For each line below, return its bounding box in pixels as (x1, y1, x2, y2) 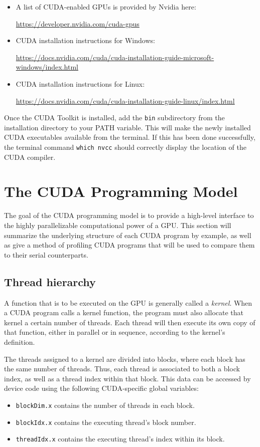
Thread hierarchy (4, 274, 96, 289)
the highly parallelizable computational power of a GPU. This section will (4, 219, 231, 230)
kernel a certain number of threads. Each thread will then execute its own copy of (4, 317, 255, 327)
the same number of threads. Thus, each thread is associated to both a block (4, 363, 240, 374)
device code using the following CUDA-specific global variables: (4, 383, 199, 393)
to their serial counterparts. (4, 249, 88, 260)
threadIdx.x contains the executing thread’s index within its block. (16, 433, 225, 444)
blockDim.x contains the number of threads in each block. (16, 399, 195, 410)
